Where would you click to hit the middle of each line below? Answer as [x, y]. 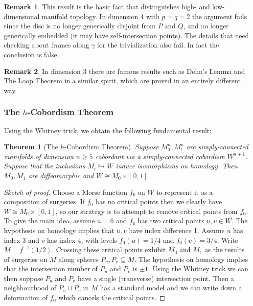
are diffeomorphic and [61, 175]
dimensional [22, 16]
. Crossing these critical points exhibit [109, 249]
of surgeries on [26, 259]
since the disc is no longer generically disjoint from [80, 26]
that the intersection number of [51, 269]
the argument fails [219, 16]
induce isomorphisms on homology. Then [177, 166]
